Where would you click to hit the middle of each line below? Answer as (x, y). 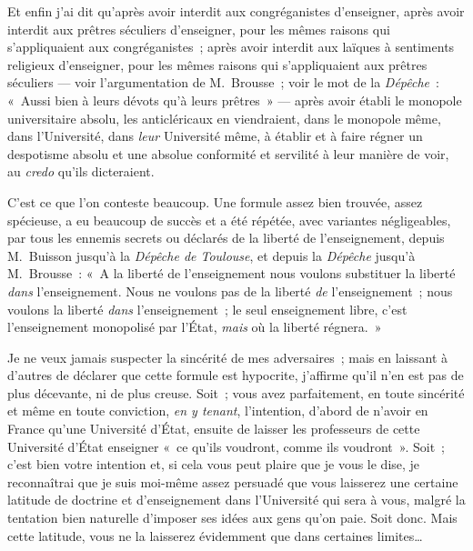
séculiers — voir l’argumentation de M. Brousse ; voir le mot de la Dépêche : (223, 82)
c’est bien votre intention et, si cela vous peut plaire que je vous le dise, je (214, 464)
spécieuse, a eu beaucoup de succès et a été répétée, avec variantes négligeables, (229, 220)
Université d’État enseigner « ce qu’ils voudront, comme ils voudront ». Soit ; (226, 446)
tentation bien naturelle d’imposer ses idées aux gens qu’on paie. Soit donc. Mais (232, 518)
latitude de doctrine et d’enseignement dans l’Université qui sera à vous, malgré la (236, 500)
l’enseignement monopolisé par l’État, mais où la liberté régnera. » (195, 327)
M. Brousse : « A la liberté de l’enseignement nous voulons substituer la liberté (231, 273)
